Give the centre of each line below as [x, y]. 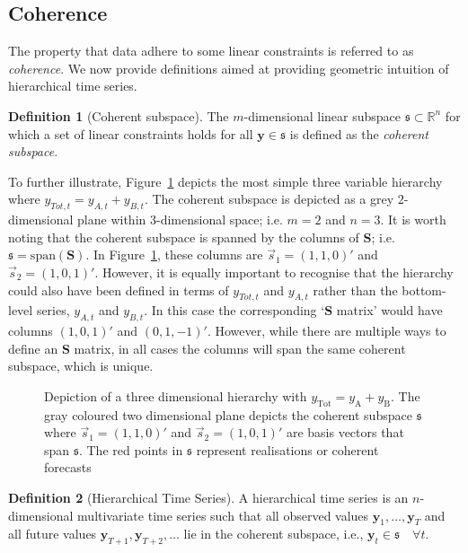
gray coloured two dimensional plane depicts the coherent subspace [228, 414]
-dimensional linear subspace [322, 115]
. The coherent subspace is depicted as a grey [269, 199]
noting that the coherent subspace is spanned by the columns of [184, 237]
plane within [112, 219]
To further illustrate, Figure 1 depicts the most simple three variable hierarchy [225, 181]
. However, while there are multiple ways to [327, 331]
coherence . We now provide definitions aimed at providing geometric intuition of [229, 68]
